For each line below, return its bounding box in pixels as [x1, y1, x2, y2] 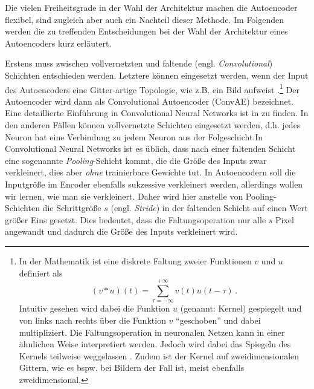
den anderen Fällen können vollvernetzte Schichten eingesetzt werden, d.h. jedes [5, 119, 301, 131]
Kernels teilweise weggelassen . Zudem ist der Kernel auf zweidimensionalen [19, 349, 300, 362]
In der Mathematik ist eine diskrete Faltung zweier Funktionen [19, 254, 252, 267]
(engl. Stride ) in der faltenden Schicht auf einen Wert [111, 201, 308, 214]
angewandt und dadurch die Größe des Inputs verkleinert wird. [5, 225, 238, 238]
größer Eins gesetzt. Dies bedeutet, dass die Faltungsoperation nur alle [5, 213, 266, 226]
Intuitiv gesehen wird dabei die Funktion [19, 302, 170, 315]
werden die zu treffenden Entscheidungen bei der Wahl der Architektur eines [5, 25, 288, 38]
